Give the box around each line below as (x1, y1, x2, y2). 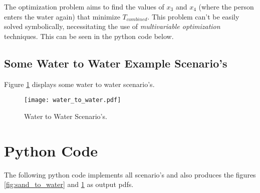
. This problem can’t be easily (147, 11, 239, 21)
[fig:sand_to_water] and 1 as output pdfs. (4, 179, 134, 189)
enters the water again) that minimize (4, 11, 120, 21)
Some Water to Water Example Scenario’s (4, 55, 227, 70)
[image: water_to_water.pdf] (24, 96, 121, 104)
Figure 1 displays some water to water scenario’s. (4, 78, 155, 89)
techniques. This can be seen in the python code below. (4, 30, 174, 41)
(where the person (198, 1, 254, 11)
